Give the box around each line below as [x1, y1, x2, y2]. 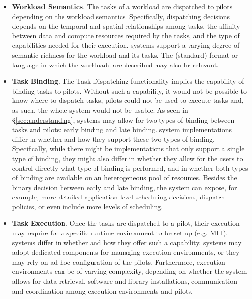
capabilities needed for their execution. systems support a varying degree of [12, 40, 240, 50]
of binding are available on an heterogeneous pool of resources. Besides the [12, 172, 237, 183]
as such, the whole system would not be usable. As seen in [12, 104, 188, 115]
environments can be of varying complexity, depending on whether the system [12, 266, 247, 276]
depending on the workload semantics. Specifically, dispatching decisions [12, 11, 230, 21]
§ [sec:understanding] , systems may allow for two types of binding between [12, 114, 235, 125]
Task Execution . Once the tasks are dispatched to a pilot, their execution [12, 218, 240, 228]
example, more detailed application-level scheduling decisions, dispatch [12, 192, 225, 202]
